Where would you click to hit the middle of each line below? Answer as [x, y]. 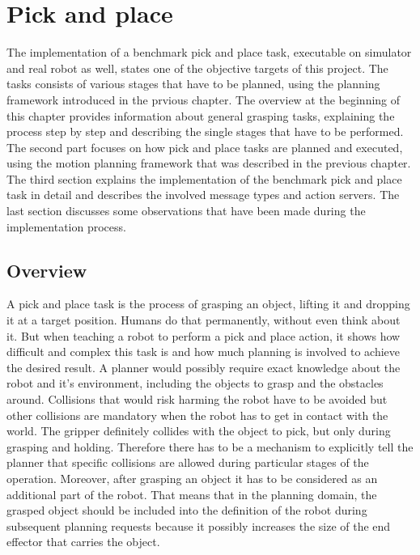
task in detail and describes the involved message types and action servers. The [203, 195]
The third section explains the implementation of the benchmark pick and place [204, 178]
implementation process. [66, 226]
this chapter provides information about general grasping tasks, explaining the [201, 115]
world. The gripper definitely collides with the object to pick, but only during [199, 431]
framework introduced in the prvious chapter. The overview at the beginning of [204, 99]
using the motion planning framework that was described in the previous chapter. [209, 163]
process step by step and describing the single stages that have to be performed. [205, 131]
